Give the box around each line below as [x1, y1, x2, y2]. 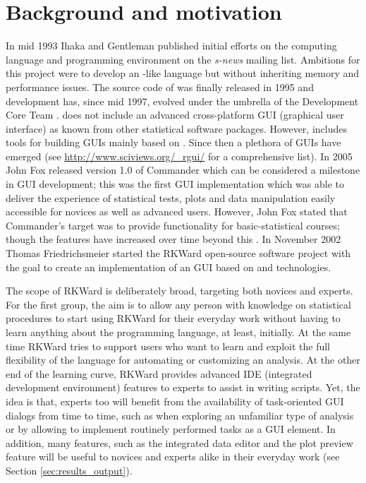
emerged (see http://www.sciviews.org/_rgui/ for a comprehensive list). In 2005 [6, 148, 353, 163]
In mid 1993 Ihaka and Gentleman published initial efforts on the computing [6, 38, 337, 53]
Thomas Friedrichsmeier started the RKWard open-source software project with [6, 246, 351, 261]
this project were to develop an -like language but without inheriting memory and [6, 66, 360, 80]
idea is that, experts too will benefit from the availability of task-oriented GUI [6, 393, 344, 408]
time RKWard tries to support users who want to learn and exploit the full [6, 338, 330, 353]
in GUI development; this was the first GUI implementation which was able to [6, 177, 345, 191]
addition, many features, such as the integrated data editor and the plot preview [6, 435, 353, 450]
